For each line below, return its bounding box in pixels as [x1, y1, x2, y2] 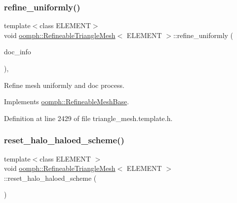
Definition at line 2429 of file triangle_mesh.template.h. [4, 113, 173, 123]
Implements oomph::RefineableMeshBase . [4, 96, 129, 107]
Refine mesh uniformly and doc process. [4, 80, 124, 90]
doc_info [4, 46, 31, 57]
